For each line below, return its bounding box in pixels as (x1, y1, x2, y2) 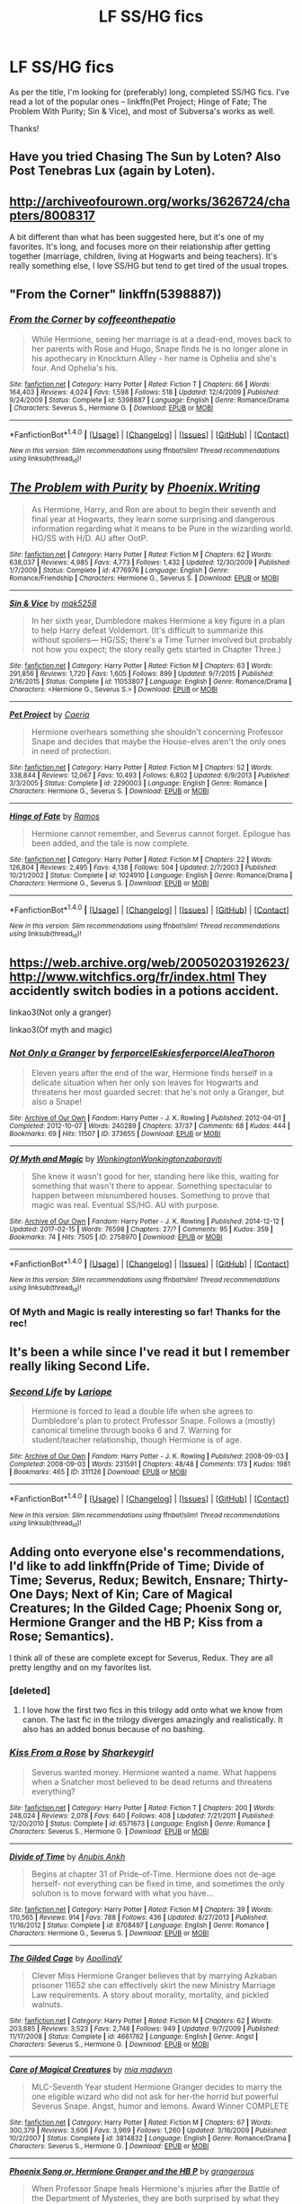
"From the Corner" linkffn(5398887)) (9, 286, 222, 302)
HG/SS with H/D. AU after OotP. (31, 532, 148, 543)
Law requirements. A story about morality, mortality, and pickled (31, 1989, 270, 2000)
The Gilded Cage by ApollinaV (9, 1952, 122, 1963)
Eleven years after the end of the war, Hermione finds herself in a (31, 1067, 273, 1078)
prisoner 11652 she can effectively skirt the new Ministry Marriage (31, 1979, 276, 1990)
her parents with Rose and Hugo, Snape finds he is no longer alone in (31, 343, 289, 354)
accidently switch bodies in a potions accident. (9, 983, 280, 999)
